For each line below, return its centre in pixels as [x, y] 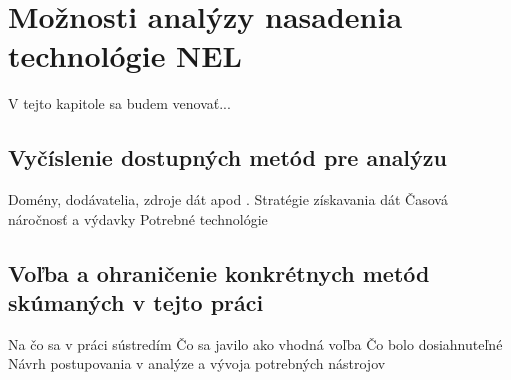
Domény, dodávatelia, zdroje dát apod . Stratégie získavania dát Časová [228, 199]
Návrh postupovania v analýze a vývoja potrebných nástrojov [197, 363]
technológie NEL [125, 55]
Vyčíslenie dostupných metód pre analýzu [227, 157]
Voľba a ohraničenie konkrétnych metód [219, 272]
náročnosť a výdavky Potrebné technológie [138, 218]
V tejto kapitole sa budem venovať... [119, 103]
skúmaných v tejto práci [136, 302]
